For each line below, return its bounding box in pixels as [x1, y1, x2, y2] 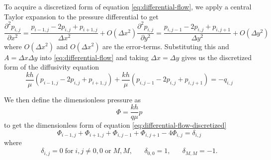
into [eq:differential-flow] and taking [40, 52, 149, 62]
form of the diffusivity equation [4, 62, 99, 72]
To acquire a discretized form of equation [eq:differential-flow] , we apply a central [4, 1, 252, 11]
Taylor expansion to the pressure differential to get [4, 11, 159, 21]
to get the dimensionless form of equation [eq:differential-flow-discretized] [4, 120, 227, 130]
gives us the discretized [181, 52, 252, 62]
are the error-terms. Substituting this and [102, 41, 229, 51]
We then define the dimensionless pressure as [4, 94, 141, 104]
